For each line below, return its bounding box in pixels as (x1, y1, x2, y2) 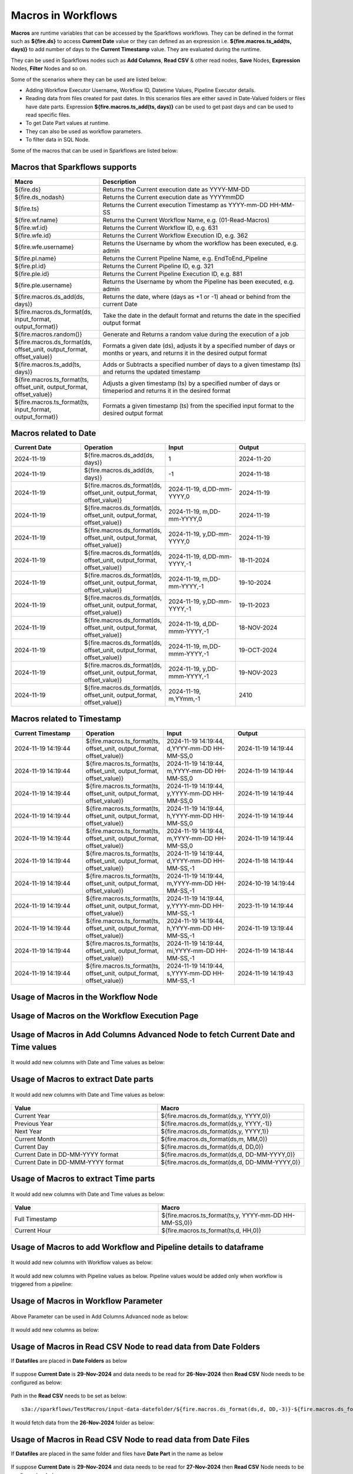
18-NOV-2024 (238, 624, 278, 632)
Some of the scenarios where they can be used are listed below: (11, 75, 167, 83)
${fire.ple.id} (14, 269, 50, 278)
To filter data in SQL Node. (25, 136, 90, 143)
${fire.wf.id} (14, 223, 48, 232)
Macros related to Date (11, 428, 96, 438)
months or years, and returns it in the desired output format (102, 348, 267, 357)
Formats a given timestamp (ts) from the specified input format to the (102, 402, 294, 410)
